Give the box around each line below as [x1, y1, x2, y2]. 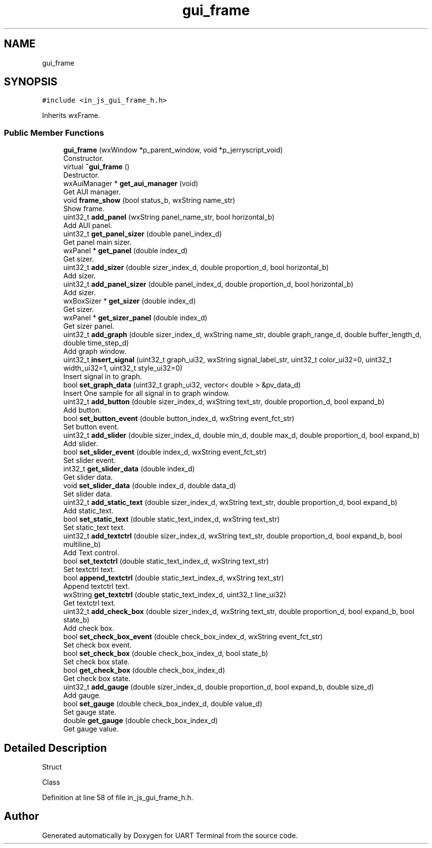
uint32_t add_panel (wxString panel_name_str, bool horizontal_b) [63, 213, 275, 222]
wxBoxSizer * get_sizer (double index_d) [63, 297, 196, 306]
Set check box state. [63, 657, 130, 666]
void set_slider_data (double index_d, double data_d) [63, 481, 236, 490]
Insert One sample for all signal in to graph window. [63, 389, 230, 398]
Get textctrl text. [63, 599, 116, 608]
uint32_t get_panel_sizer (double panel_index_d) [63, 230, 222, 238]
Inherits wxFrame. [42, 111, 100, 120]
